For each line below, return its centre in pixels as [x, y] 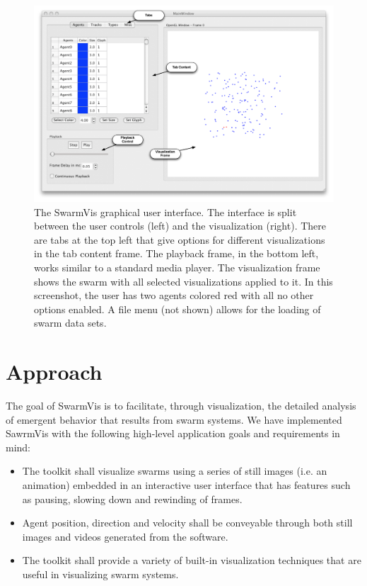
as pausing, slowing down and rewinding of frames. [132, 498]
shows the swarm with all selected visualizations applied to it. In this [183, 281]
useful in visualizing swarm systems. [100, 574]
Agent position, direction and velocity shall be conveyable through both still [187, 523]
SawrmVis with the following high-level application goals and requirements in [173, 433]
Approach [54, 372]
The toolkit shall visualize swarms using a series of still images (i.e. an [175, 471]
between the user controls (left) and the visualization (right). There [180, 226]
